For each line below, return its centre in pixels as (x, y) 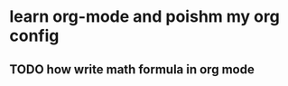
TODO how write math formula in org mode (132, 69)
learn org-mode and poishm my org (144, 17)
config (34, 36)
